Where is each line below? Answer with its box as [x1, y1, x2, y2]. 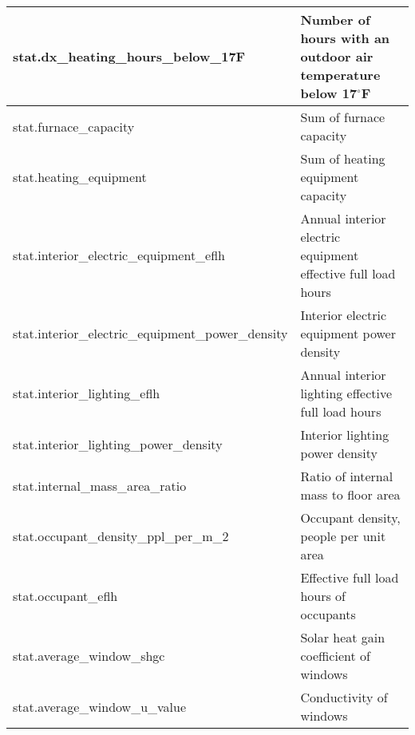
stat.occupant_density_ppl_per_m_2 [13, 527, 229, 545]
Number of [300, 10, 370, 29]
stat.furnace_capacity [13, 117, 135, 136]
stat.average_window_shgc [13, 646, 165, 665]
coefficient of [300, 646, 370, 665]
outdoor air [300, 47, 373, 65]
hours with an [300, 29, 390, 47]
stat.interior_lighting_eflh [13, 384, 160, 402]
